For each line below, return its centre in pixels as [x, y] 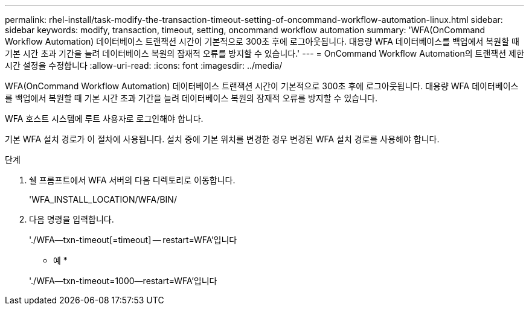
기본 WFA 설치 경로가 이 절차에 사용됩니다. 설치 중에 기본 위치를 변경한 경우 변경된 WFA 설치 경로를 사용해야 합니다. [222, 139]
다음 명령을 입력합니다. [72, 219]
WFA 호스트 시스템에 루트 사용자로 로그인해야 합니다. [104, 119]
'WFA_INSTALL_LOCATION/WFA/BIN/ [103, 199]
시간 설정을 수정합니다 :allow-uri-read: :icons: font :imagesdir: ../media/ [144, 65]
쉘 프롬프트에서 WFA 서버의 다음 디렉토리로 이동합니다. [132, 180]
